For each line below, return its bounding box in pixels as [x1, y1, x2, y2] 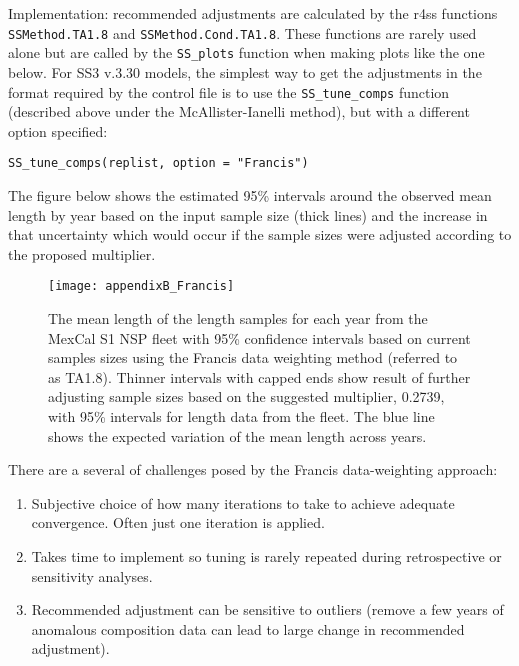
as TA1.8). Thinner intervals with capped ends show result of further [48, 366, 471, 387]
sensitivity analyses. [31, 565, 153, 586]
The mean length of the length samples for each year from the [48, 308, 428, 329]
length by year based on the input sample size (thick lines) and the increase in [8, 204, 488, 225]
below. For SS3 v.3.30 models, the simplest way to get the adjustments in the [8, 61, 482, 82]
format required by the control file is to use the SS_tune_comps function [8, 81, 450, 102]
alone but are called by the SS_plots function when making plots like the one [8, 42, 485, 63]
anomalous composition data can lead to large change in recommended [31, 618, 465, 639]
